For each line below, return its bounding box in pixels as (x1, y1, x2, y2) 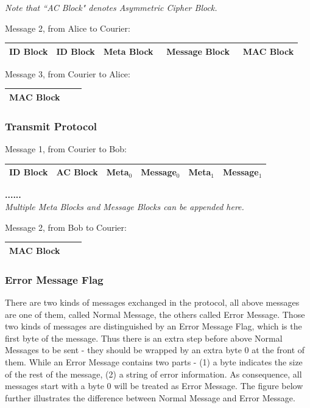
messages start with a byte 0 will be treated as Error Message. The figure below (5, 379, 303, 392)
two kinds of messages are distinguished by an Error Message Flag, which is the (5, 320, 302, 332)
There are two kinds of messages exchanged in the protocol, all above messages (5, 295, 300, 308)
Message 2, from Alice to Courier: (5, 21, 130, 34)
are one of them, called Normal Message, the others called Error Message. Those (5, 308, 305, 320)
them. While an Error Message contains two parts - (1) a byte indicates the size (5, 355, 303, 368)
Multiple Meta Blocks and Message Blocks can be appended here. (5, 200, 244, 213)
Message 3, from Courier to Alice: (5, 67, 130, 80)
